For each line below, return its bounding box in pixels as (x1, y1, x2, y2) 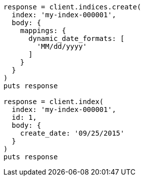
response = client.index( (3, 98, 104, 106)
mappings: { (20, 27, 66, 35)
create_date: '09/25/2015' (20, 129, 125, 137)
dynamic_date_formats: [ (28, 35, 125, 42)
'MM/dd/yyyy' (37, 42, 87, 50)
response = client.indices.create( (3, 3, 142, 11)
